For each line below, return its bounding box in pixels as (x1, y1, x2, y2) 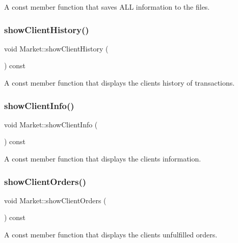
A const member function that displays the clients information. (4, 153, 201, 164)
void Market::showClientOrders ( (4, 195, 107, 205)
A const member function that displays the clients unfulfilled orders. (4, 229, 218, 239)
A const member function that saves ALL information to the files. (4, 2, 210, 12)
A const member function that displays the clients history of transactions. (4, 77, 235, 88)
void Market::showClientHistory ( (4, 43, 109, 53)
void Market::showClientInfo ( (4, 119, 98, 129)
